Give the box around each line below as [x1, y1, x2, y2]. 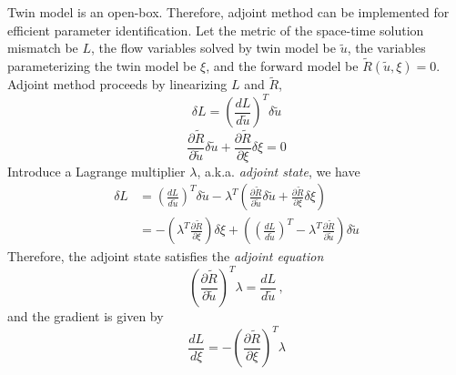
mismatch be [7, 38, 78, 57]
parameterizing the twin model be [7, 56, 197, 75]
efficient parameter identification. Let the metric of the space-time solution [7, 20, 424, 39]
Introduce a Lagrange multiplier [7, 161, 186, 180]
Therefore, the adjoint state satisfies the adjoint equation [7, 247, 324, 266]
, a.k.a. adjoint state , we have [197, 161, 360, 180]
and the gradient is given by [7, 307, 164, 326]
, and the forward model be [206, 56, 359, 75]
